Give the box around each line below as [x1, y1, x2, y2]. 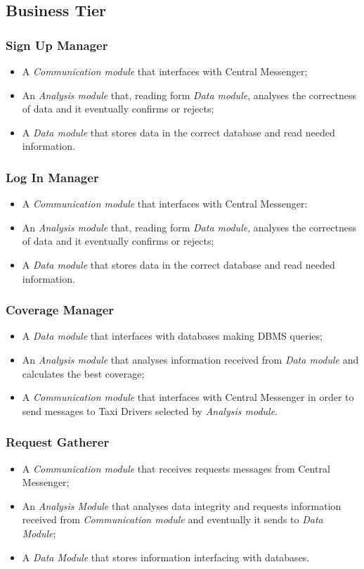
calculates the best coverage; [22, 366, 145, 381]
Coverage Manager [6, 301, 115, 319]
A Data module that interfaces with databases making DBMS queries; [22, 328, 323, 343]
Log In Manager [6, 168, 99, 186]
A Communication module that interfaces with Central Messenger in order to [22, 390, 354, 404]
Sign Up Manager [6, 36, 108, 53]
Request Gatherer [6, 433, 110, 451]
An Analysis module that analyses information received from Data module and [22, 352, 359, 366]
